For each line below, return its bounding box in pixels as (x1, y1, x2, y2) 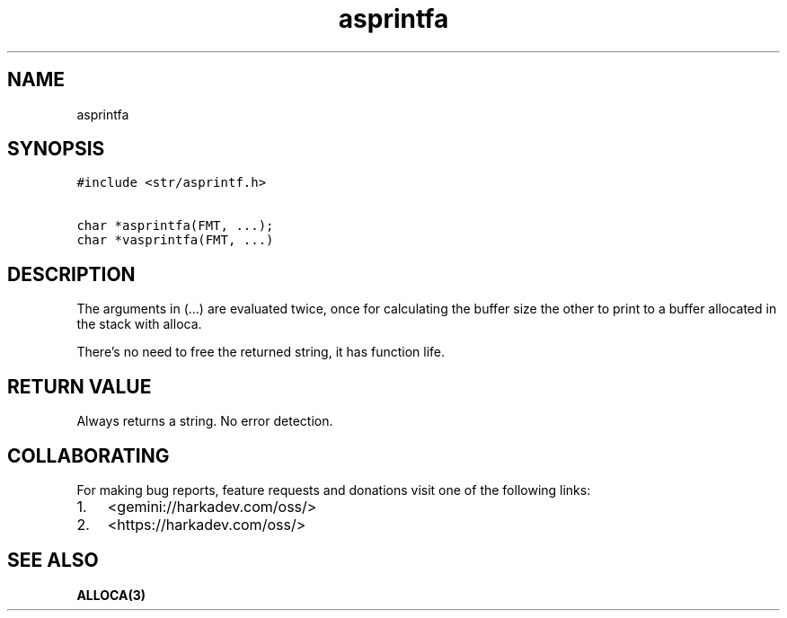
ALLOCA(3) (76, 587, 146, 603)
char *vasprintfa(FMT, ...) (76, 233, 274, 248)
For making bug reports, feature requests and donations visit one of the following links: (76, 481, 591, 498)
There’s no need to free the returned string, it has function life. (76, 344, 446, 360)
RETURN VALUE (7, 375, 152, 398)
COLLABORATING (7, 444, 170, 467)
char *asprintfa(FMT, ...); (76, 218, 274, 234)
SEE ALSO (7, 549, 99, 572)
